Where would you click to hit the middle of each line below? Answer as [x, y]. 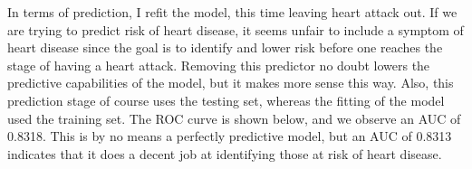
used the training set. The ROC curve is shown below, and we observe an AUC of [234, 118]
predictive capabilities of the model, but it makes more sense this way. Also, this [231, 83]
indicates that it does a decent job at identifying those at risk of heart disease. [225, 153]
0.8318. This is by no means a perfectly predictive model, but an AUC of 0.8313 [230, 136]
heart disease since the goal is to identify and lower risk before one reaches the [225, 47]
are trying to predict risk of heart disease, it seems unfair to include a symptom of [236, 29]
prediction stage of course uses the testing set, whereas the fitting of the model [226, 100]
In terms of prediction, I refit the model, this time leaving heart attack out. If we [232, 12]
